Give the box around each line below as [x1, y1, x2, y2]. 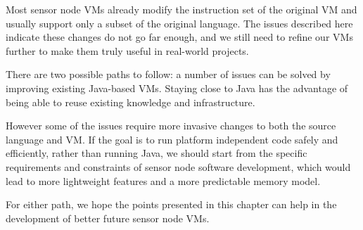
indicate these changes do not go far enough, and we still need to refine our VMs [6, 30, 353, 44]
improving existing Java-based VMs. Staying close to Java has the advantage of [6, 80, 348, 95]
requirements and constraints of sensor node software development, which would [6, 159, 351, 174]
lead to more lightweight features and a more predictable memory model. [6, 173, 321, 188]
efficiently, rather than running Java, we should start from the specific [6, 146, 307, 160]
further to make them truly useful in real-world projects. [6, 43, 249, 58]
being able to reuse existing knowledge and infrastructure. [6, 94, 255, 109]
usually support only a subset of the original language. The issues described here [6, 15, 353, 30]
